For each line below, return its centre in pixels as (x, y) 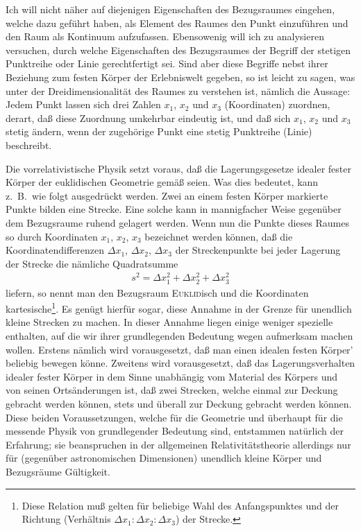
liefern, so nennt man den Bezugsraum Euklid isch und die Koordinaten (157, 292)
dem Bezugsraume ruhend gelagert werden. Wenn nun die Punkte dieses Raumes (177, 222)
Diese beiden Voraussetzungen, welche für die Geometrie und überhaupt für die (174, 417)
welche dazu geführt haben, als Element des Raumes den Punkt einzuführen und (177, 23)
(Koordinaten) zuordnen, (277, 104)
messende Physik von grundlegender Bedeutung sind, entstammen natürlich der (175, 431)
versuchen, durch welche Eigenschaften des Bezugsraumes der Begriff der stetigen (178, 50)
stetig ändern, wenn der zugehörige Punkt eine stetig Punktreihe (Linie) (159, 131)
